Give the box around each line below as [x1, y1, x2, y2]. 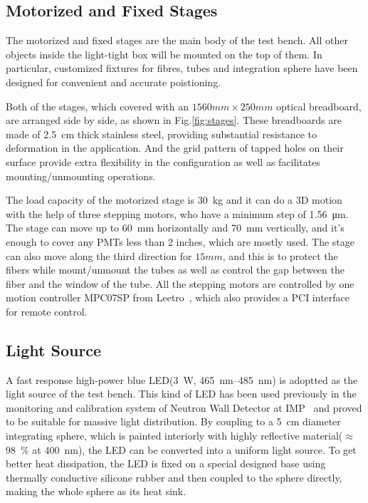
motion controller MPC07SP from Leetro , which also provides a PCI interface [6, 290, 350, 305]
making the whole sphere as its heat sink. [6, 484, 186, 499]
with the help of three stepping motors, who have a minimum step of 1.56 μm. [6, 206, 349, 221]
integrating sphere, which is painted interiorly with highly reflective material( [6, 428, 343, 443]
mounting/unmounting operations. [6, 168, 156, 183]
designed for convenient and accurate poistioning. [6, 74, 221, 89]
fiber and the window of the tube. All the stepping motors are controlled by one [6, 276, 354, 291]
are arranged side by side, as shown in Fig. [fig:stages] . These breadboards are [6, 113, 342, 128]
